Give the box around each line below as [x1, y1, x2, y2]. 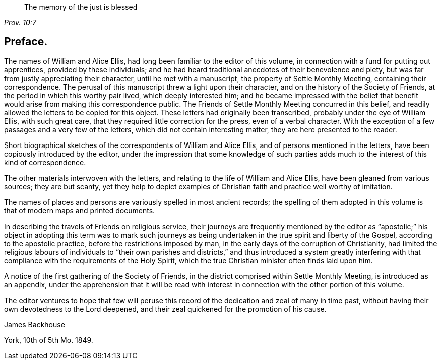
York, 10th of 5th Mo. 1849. [4, 335, 93, 344]
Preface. [4, 35, 48, 48]
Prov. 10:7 [4, 18, 36, 27]
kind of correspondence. [4, 158, 86, 167]
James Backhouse [4, 320, 65, 329]
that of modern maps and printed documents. [4, 206, 155, 215]
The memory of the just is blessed [24, 3, 138, 11]
